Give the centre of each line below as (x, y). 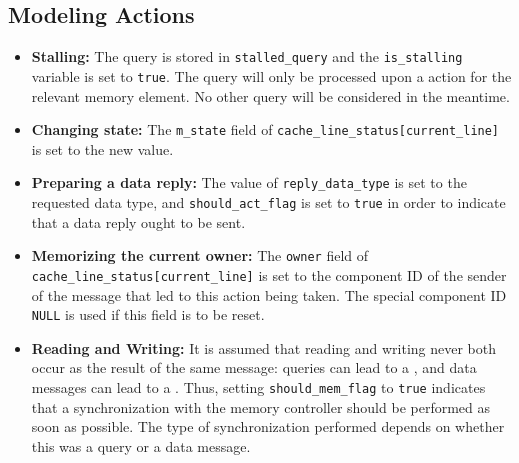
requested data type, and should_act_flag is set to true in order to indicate (268, 202)
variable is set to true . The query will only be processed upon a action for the (271, 75)
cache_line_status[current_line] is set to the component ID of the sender (269, 274)
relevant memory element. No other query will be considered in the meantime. (270, 95)
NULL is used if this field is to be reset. (148, 314)
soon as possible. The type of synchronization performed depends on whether (268, 426)
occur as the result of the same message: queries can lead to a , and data (254, 367)
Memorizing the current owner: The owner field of (200, 255)
